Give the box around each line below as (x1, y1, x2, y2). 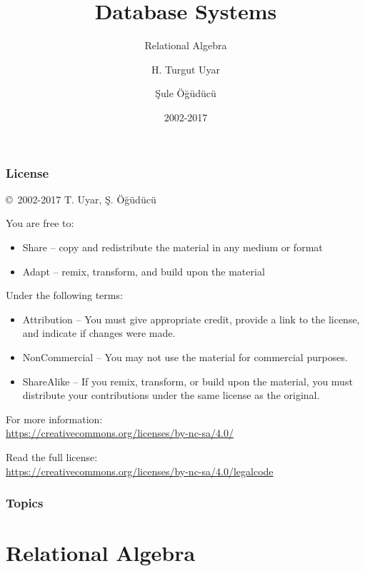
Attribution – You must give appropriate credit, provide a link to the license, (22, 311, 360, 326)
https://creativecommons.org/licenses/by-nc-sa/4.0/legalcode (6, 463, 274, 478)
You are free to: (6, 216, 74, 231)
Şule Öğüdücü (155, 86, 216, 101)
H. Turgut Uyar (151, 61, 221, 76)
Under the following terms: (6, 288, 123, 303)
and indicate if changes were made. (22, 325, 176, 340)
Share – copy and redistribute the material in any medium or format (22, 239, 323, 254)
